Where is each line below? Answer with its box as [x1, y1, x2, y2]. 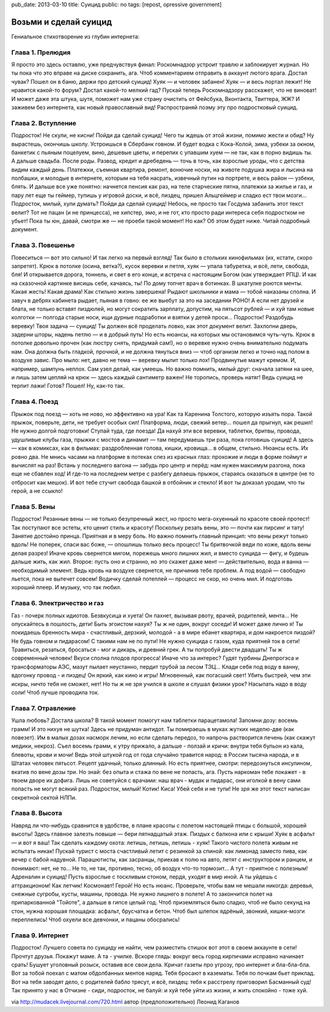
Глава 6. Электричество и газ [11, 599, 104, 608]
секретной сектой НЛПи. [11, 794, 77, 801]
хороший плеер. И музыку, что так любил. [11, 584, 122, 591]
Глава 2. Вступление [11, 119, 76, 127]
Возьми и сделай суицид [11, 17, 112, 27]
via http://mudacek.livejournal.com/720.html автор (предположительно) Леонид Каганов [11, 998, 240, 1005]
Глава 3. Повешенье [11, 241, 75, 250]
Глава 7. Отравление [11, 704, 76, 712]
